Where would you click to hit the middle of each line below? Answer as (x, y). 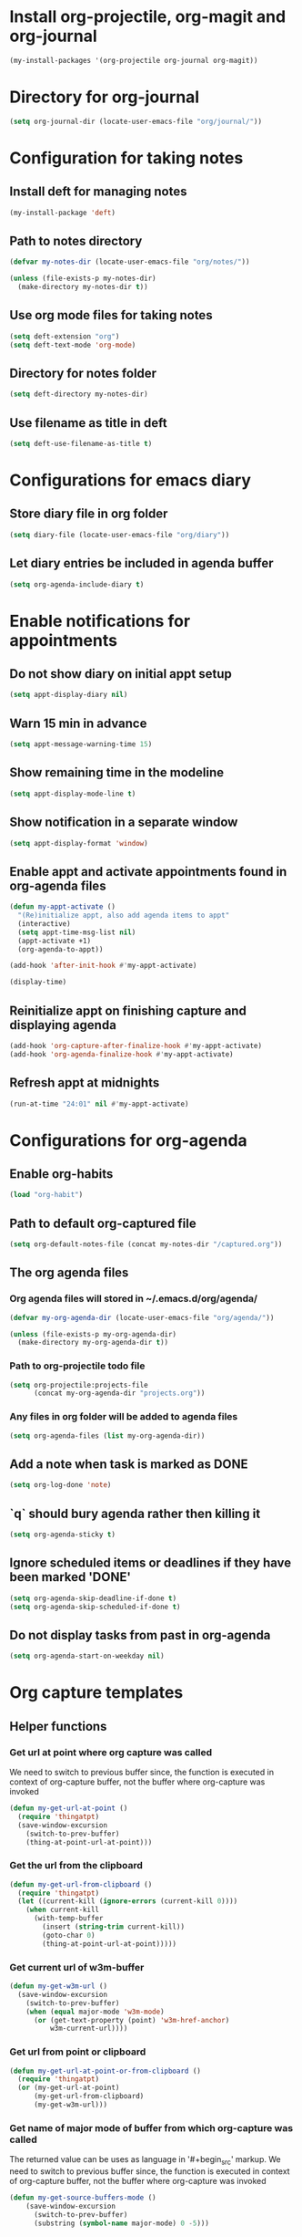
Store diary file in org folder (89, 514)
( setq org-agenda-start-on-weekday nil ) (87, 1656)
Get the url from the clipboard (76, 1866)
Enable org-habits (61, 1174)
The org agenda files (69, 1273)
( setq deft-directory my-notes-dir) (79, 394)
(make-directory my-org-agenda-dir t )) (93, 1343)
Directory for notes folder (83, 373)
